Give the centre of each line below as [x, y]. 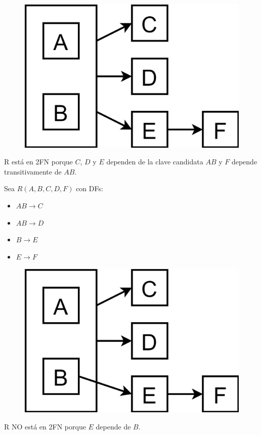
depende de [113, 426]
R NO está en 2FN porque [45, 426]
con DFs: [90, 188]
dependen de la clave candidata [155, 162]
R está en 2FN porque [38, 162]
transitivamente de [33, 171]
